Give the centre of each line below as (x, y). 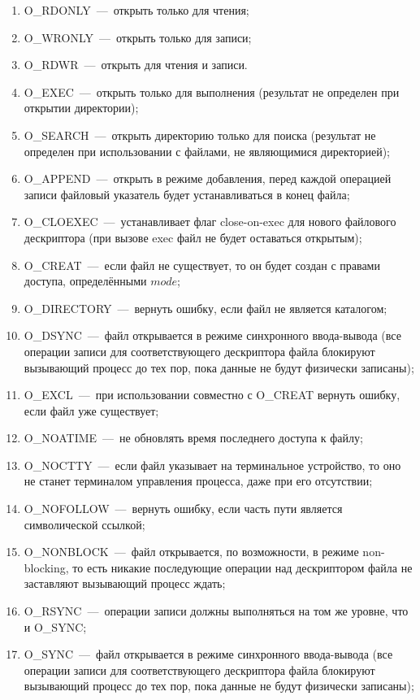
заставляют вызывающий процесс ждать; (125, 583)
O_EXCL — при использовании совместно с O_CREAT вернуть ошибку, (212, 395)
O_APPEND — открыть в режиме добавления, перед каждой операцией (208, 178)
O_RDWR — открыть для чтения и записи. (136, 65)
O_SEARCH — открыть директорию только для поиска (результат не (200, 135)
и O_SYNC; (55, 626)
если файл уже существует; (91, 410)
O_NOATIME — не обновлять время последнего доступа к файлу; (193, 438)
